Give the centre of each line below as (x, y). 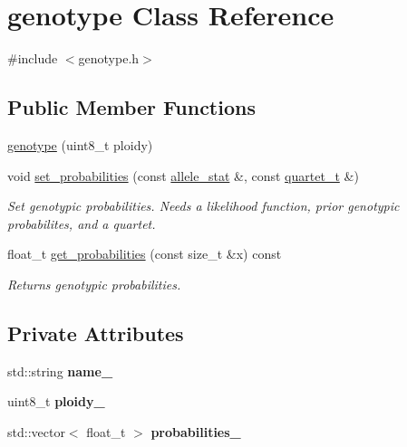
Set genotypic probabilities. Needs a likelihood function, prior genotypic (203, 206)
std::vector (36, 431)
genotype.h (109, 58)
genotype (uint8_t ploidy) (80, 144)
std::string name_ (60, 371)
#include (33, 58)
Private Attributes (96, 333)
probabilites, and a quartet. (82, 223)
